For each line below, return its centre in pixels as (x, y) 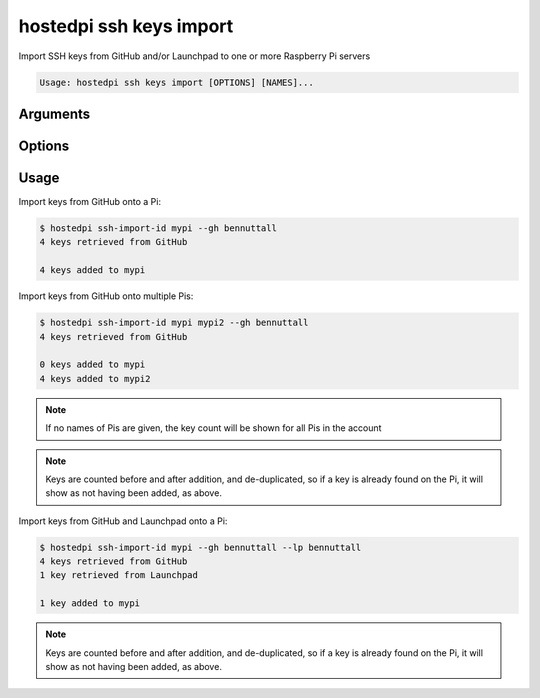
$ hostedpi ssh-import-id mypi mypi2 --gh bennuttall (174, 323)
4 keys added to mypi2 (95, 378)
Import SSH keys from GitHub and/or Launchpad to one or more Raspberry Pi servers (194, 56)
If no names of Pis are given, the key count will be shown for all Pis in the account (213, 428)
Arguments (54, 113)
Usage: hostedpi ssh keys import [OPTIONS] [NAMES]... (176, 82)
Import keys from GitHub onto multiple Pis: (106, 296)
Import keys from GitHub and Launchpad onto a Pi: (123, 521)
